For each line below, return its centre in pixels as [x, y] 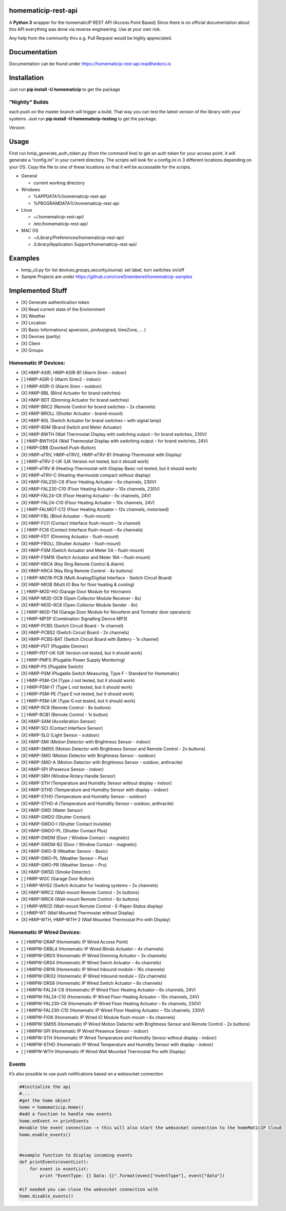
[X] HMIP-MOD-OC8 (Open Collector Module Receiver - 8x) [81, 598]
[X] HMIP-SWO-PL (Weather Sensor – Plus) [65, 858]
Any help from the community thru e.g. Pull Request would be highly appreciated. [91, 38]
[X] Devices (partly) [41, 337]
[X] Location [34, 323]
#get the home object [45, 1100]
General [29, 176]
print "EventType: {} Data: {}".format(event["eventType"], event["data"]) [132, 1176]
